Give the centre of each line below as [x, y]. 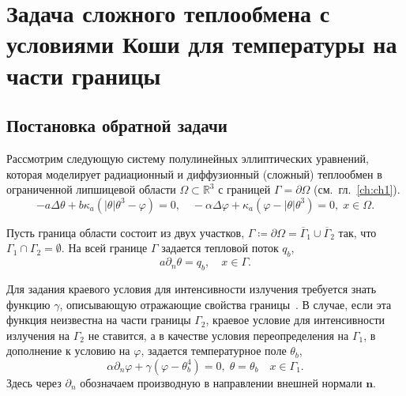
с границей [244, 189]
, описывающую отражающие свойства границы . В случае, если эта [226, 304]
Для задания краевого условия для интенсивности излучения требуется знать [192, 288]
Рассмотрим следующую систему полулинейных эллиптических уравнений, [188, 158]
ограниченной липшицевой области [91, 189]
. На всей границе [104, 248]
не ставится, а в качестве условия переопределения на [218, 335]
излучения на [38, 335]
